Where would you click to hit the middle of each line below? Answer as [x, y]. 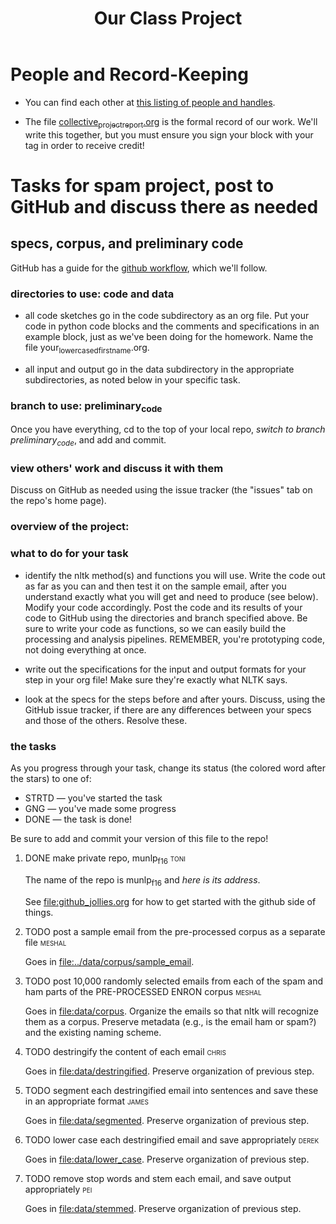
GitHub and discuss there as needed [164, 206]
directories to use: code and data [92, 294]
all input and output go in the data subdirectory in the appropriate [159, 369]
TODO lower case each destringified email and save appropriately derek [172, 1139]
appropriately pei [58, 1189]
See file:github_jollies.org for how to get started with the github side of [170, 901]
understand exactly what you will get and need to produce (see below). [171, 596]
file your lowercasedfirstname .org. [87, 349]
